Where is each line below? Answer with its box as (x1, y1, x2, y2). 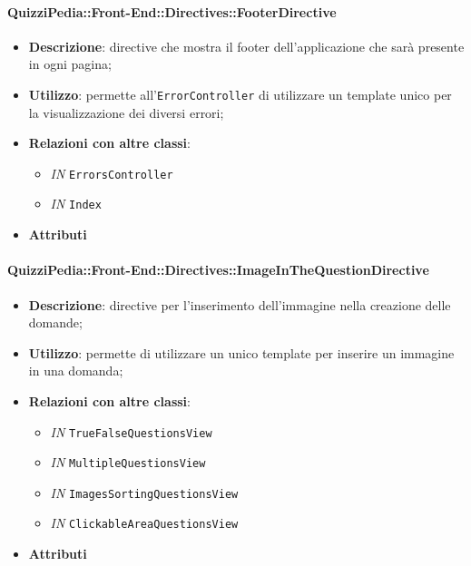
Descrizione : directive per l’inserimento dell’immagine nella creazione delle (28, 295, 451, 314)
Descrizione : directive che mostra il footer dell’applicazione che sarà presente (28, 36, 465, 55)
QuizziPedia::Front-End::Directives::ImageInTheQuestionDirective (7, 260, 429, 279)
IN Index (50, 194, 102, 213)
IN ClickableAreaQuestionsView (50, 513, 239, 532)
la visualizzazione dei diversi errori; (28, 102, 224, 122)
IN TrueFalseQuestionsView (50, 422, 212, 441)
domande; (28, 313, 83, 332)
